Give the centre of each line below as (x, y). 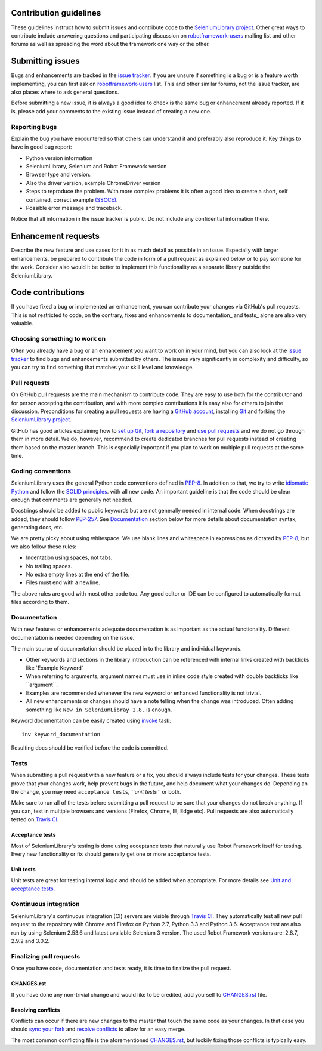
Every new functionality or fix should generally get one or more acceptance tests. (111, 854)
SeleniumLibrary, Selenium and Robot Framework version (96, 167)
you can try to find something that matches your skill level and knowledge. (102, 368)
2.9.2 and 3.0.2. (30, 941)
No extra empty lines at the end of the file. (78, 574)
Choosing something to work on (58, 338)
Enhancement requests (55, 236)
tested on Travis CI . (35, 819)
